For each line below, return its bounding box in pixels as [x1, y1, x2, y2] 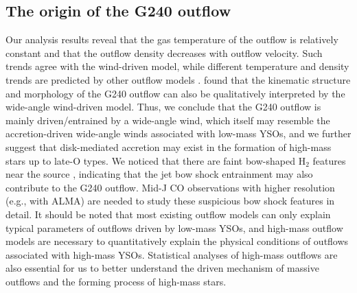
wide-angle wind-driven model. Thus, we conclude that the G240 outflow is [5, 99, 321, 114]
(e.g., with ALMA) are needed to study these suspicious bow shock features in [5, 194, 335, 208]
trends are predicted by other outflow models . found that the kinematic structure [5, 72, 351, 86]
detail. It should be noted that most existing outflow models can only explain [5, 207, 331, 221]
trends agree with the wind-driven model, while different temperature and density [5, 59, 349, 73]
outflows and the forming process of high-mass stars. [5, 274, 227, 288]
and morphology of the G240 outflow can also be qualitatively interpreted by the [5, 86, 345, 100]
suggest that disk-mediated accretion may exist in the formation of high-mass [5, 139, 332, 154]
